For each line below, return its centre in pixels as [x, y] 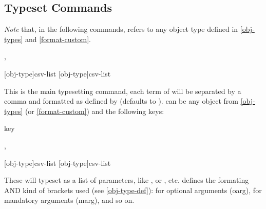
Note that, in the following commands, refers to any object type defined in [121, 29]
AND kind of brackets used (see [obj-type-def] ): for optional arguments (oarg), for [133, 190]
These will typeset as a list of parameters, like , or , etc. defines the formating [127, 180]
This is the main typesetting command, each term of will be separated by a [123, 91]
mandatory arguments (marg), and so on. [69, 200]
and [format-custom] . [58, 39]
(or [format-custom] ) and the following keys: [94, 111]
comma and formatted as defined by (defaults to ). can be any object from [121, 101]
